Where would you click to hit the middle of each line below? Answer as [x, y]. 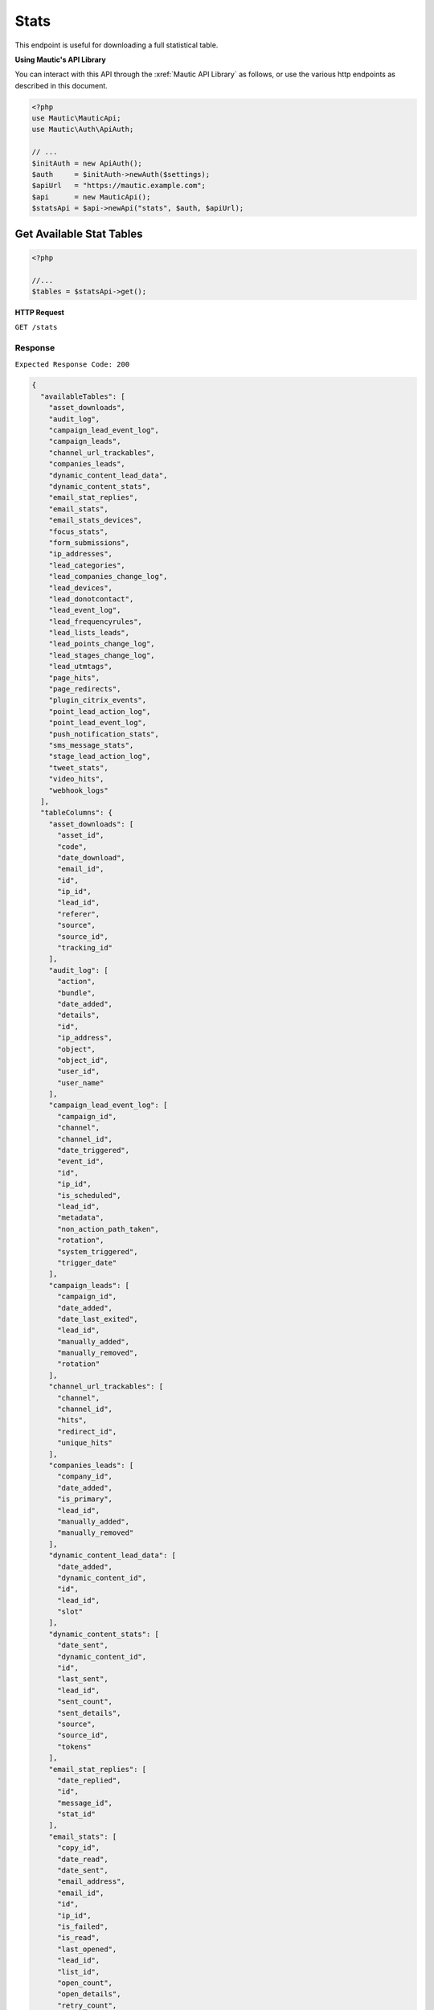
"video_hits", [76, 779]
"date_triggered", [94, 1151]
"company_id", [85, 1477]
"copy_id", [79, 1848]
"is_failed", [83, 1927]
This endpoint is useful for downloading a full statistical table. [117, 45]
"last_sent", [83, 1679]
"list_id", [79, 1971]
